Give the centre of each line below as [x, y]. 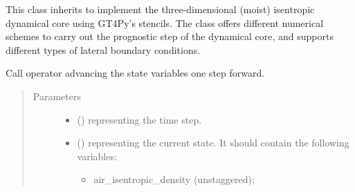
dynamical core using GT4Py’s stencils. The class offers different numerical [165, 22]
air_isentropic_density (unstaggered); [174, 179]
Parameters [57, 96]
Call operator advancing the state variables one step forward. [135, 73]
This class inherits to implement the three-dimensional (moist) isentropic [160, 9]
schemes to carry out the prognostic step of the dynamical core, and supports [170, 36]
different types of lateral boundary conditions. [103, 49]
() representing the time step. [139, 119]
